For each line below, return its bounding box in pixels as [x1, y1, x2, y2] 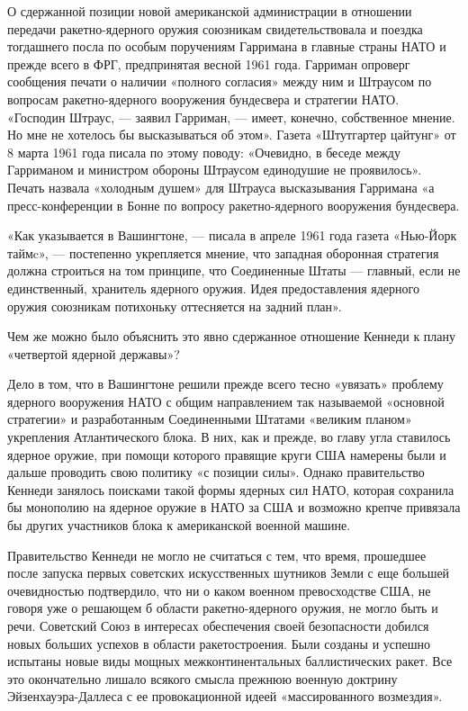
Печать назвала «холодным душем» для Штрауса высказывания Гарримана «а [7, 177, 435, 196]
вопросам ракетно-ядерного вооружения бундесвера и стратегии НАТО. [7, 89, 400, 108]
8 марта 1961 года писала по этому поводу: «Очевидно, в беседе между [7, 142, 400, 161]
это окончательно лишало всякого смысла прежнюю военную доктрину [7, 669, 398, 688]
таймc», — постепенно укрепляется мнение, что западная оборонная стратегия [7, 243, 439, 262]
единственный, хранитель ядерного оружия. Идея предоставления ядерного [7, 278, 419, 297]
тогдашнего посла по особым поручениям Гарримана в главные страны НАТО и [7, 37, 446, 56]
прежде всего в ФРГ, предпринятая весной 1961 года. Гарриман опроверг [7, 54, 410, 73]
